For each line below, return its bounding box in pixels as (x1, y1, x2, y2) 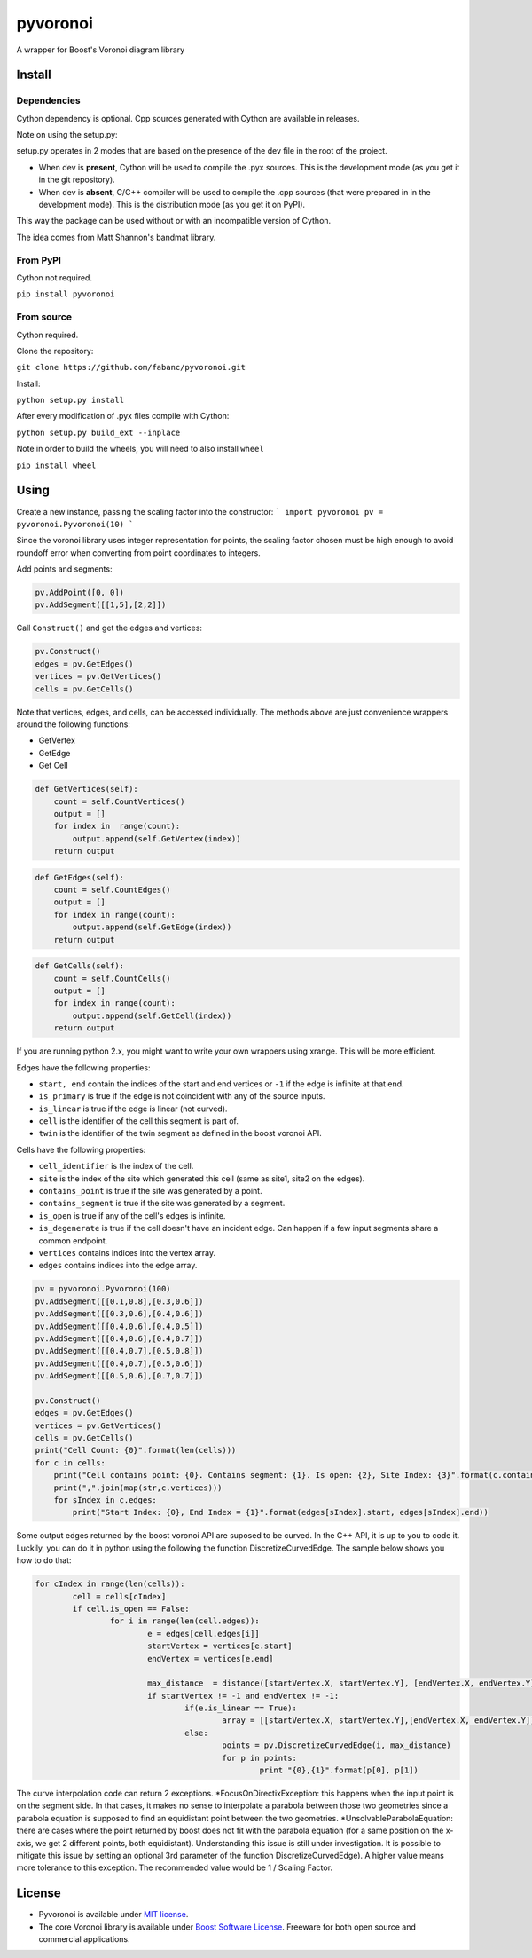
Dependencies (16, 94, 82, 107)
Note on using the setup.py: (16, 130, 119, 140)
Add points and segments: (16, 564, 113, 574)
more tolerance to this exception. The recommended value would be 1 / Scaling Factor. (16, 1862, 332, 1873)
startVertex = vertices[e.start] (146, 1641, 293, 1651)
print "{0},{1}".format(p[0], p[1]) (259, 1765, 419, 1775)
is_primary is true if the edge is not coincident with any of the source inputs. (38, 1091, 325, 1101)
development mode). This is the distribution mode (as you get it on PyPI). (38, 200, 306, 210)
